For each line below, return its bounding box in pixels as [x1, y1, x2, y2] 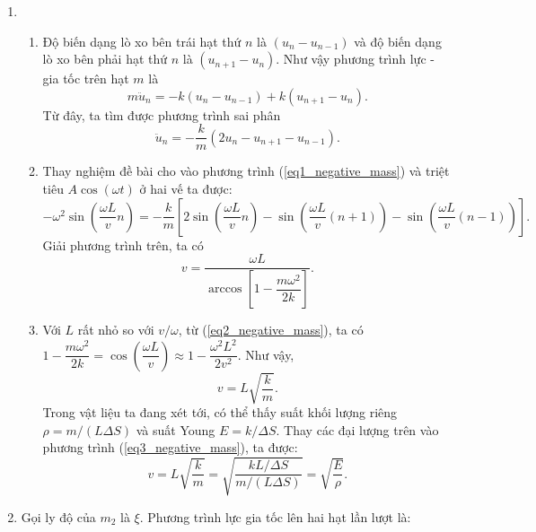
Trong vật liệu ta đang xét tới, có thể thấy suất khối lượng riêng [42, 403, 398, 422]
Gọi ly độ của [21, 507, 96, 526]
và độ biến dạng [354, 31, 442, 50]
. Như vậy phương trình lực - [276, 49, 435, 68]
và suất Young [136, 420, 215, 439]
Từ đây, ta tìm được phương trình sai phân [42, 105, 281, 124]
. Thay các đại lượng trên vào [276, 420, 439, 439]
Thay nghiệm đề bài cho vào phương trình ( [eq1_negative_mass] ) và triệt [42, 161, 450, 180]
